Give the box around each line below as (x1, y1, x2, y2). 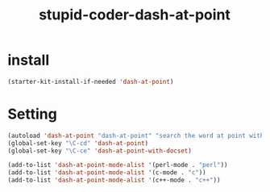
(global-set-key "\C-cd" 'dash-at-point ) (7, 139, 149, 147)
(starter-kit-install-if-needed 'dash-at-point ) (7, 77, 174, 86)
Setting (7, 105, 57, 123)
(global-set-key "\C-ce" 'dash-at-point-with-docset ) (7, 147, 193, 155)
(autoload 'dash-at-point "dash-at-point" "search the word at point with (7, 131, 264, 140)
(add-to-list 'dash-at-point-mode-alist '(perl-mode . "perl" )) (7, 161, 228, 169)
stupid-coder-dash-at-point (38, 6, 231, 24)
